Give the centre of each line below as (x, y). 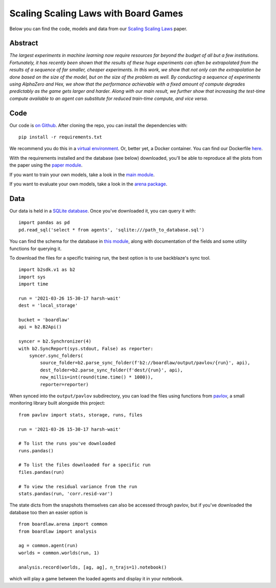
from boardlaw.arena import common (63, 524)
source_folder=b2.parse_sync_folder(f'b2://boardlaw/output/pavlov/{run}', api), (145, 363)
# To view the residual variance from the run (78, 486)
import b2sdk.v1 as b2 (47, 270)
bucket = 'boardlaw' (44, 320)
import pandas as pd (44, 223)
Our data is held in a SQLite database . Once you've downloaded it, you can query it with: (103, 211)
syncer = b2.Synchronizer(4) (55, 341)
